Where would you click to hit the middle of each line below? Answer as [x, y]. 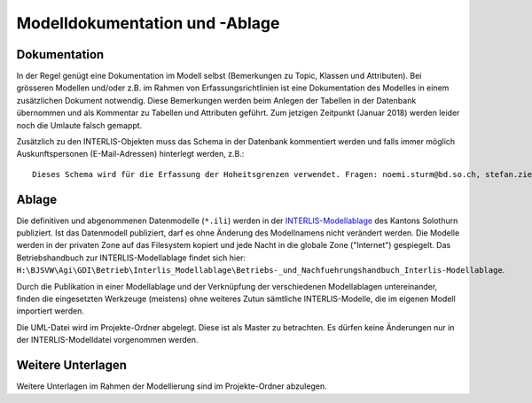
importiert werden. [50, 311]
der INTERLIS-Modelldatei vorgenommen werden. [107, 340]
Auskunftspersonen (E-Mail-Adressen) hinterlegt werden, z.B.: [130, 154]
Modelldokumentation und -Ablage [148, 23]
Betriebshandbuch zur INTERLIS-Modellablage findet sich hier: [131, 258]
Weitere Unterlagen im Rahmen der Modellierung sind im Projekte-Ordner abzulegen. [172, 386]
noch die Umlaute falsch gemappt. [79, 125]
